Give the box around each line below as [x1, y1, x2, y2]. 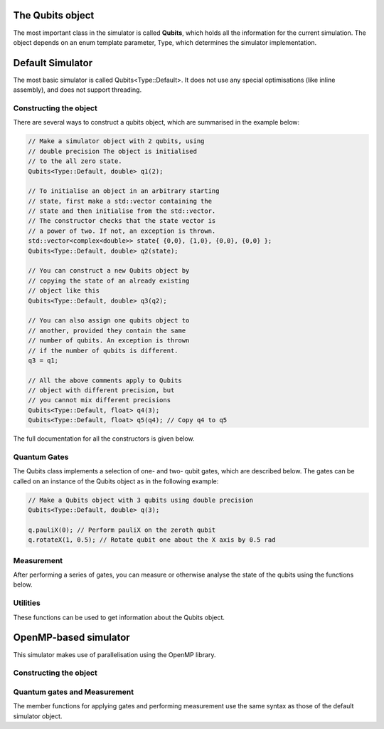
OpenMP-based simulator [13, 631, 131, 644]
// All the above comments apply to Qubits [28, 376, 183, 384]
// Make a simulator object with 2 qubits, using [28, 137, 205, 145]
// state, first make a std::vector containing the [28, 196, 213, 205]
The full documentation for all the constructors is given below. [13, 434, 195, 443]
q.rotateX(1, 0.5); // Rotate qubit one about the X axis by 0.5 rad [28, 536, 276, 544]
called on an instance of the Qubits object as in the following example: [13, 477, 219, 486]
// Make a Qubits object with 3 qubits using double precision [28, 495, 254, 504]
